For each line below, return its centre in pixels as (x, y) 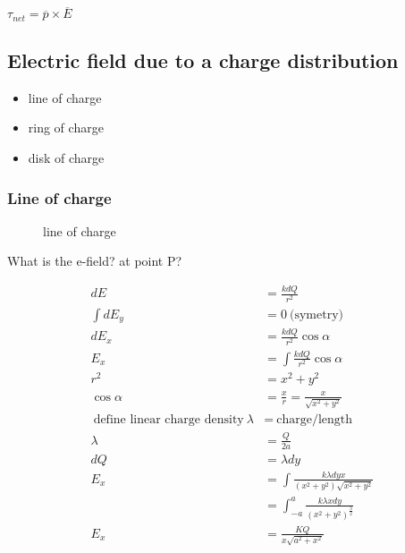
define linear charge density (169, 420)
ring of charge (66, 128)
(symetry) (316, 315)
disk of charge (66, 158)
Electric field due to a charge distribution (203, 60)
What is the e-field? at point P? (95, 261)
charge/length (315, 420)
